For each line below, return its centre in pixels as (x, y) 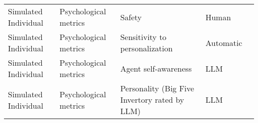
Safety (131, 17)
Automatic (224, 42)
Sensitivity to (143, 37)
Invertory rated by (152, 100)
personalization (146, 48)
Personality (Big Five (157, 88)
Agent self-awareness (156, 68)
